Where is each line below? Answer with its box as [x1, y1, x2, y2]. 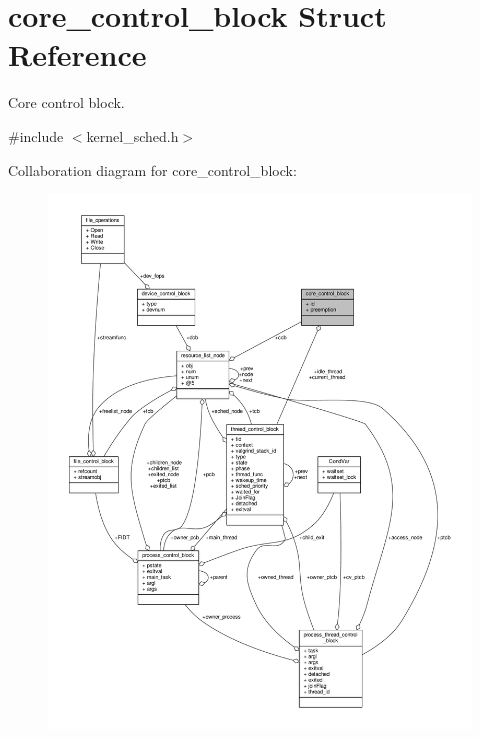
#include [8, 125, 64, 146]
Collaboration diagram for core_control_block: [8, 159, 297, 180]
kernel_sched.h [86, 125, 179, 146]
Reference [8, 34, 147, 75]
